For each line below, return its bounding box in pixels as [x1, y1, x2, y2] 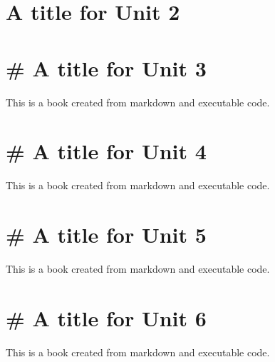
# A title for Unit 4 [6, 136, 207, 166]
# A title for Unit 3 [6, 53, 207, 82]
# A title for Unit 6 [6, 303, 207, 332]
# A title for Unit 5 [6, 220, 207, 248]
